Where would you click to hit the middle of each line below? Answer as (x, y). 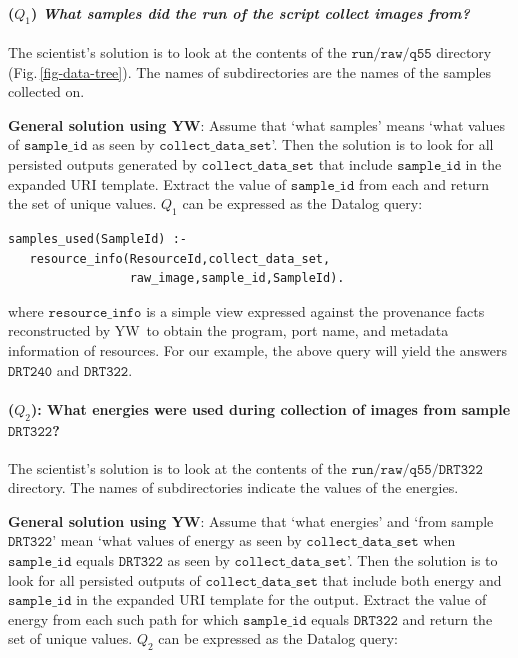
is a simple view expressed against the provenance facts (315, 310)
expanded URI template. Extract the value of (147, 183)
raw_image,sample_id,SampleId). (237, 278)
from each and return (423, 183)
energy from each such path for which (123, 618)
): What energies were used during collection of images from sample (271, 408)
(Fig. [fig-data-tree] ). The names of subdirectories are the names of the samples (250, 71)
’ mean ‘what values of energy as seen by (177, 540)
